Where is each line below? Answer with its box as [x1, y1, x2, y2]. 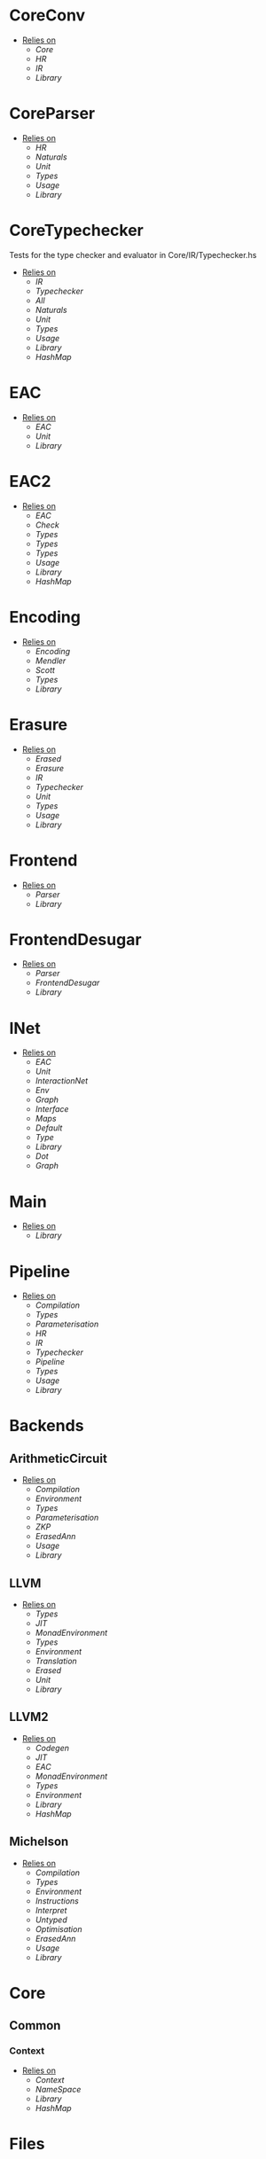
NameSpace [35, 2084, 82, 2094]
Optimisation [35, 1923, 82, 1934]
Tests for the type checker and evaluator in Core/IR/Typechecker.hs [9, 249, 257, 260]
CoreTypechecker [9, 221, 144, 240]
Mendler [35, 655, 66, 666]
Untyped [35, 1914, 68, 1925]
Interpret [35, 1905, 67, 1915]
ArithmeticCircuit [9, 1451, 108, 1466]
